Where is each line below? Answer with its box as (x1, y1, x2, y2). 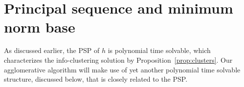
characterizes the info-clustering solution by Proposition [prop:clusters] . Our (4, 54, 233, 65)
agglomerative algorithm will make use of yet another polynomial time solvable (4, 64, 241, 74)
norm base (4, 17, 75, 37)
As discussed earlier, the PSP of (4, 45, 100, 55)
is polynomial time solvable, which (108, 45, 211, 55)
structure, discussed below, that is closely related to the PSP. (4, 74, 188, 84)
